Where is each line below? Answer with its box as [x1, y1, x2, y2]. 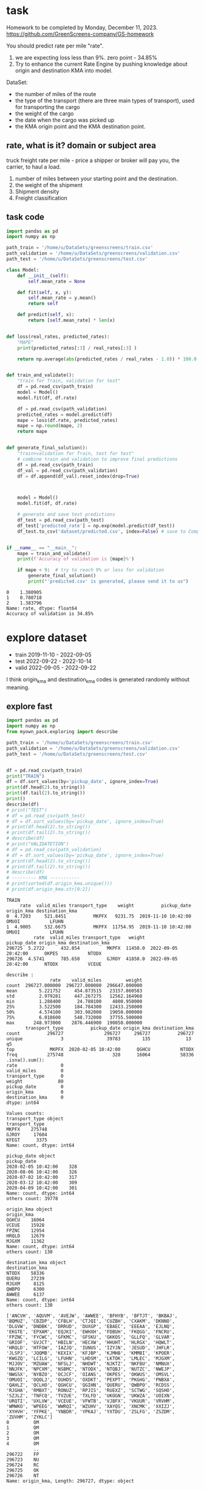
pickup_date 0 [6, 1083, 64, 1090]
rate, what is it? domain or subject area [6, 141, 157, 151]
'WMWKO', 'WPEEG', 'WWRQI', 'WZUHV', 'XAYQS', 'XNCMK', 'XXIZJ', [6, 1403, 175, 1410]
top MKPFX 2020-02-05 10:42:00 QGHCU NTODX [6, 1046, 194, 1052]
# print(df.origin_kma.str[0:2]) [6, 887, 91, 893]
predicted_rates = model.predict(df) [17, 412, 113, 418]
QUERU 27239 [6, 1275, 45, 1282]
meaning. [6, 683, 30, 691]
